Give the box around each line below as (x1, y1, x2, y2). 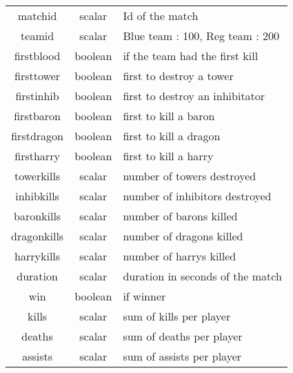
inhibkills (15, 188, 59, 204)
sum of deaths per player (123, 328, 243, 344)
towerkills (14, 168, 61, 184)
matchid (17, 8, 57, 23)
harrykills (14, 248, 61, 264)
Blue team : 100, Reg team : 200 (123, 28, 280, 44)
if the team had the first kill (123, 48, 259, 64)
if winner (123, 288, 166, 304)
